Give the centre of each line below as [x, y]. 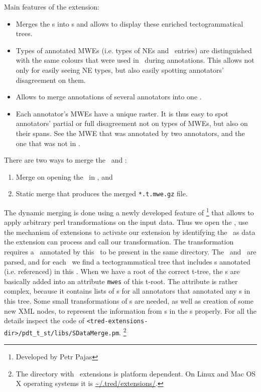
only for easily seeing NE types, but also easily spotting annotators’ [120, 70]
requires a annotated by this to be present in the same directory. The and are [130, 251]
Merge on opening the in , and [64, 176]
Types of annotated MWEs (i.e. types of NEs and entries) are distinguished [134, 50]
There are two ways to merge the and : [66, 160]
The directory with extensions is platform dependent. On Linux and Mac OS [136, 373]
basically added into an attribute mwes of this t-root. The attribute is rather [121, 281]
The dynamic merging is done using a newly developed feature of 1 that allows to [129, 211]
